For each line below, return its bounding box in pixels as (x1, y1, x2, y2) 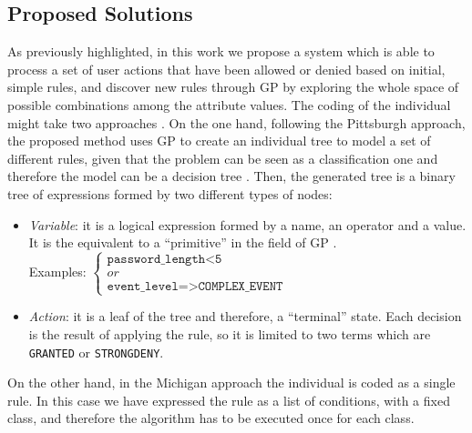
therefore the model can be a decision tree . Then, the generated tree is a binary (7, 166, 456, 186)
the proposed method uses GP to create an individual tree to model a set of (7, 131, 431, 150)
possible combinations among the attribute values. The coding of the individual (7, 95, 451, 114)
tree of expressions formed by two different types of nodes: (7, 184, 333, 203)
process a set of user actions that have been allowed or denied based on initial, (7, 59, 446, 78)
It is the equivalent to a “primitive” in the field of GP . (28, 233, 337, 252)
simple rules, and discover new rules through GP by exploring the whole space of (7, 77, 459, 96)
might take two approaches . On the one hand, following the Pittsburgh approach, (7, 113, 466, 132)
